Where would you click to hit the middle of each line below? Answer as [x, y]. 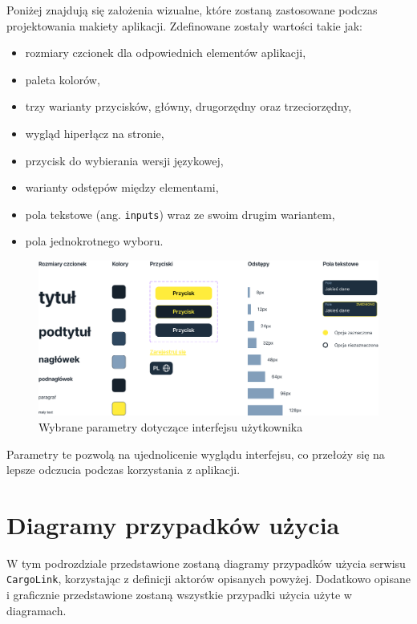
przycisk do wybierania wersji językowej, [124, 160]
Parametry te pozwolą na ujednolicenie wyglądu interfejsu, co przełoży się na [196, 454]
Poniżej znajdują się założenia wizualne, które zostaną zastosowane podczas [192, 10]
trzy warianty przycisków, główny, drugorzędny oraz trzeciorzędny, [188, 106]
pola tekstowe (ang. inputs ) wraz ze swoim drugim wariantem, [180, 214]
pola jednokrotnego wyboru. [94, 241]
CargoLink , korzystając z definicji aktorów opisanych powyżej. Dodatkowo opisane [208, 579]
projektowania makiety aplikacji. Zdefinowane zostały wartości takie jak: [184, 25]
